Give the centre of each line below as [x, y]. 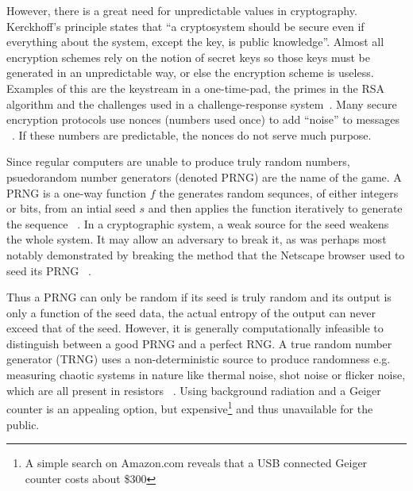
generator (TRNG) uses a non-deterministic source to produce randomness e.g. [199, 359]
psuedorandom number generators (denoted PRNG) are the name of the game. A [204, 176]
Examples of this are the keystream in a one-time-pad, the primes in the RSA [195, 88]
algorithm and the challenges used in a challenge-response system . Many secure [202, 104]
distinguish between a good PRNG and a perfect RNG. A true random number [199, 343]
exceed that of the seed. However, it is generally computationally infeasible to [195, 328]
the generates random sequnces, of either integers [279, 192]
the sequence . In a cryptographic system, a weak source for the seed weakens [198, 223]
